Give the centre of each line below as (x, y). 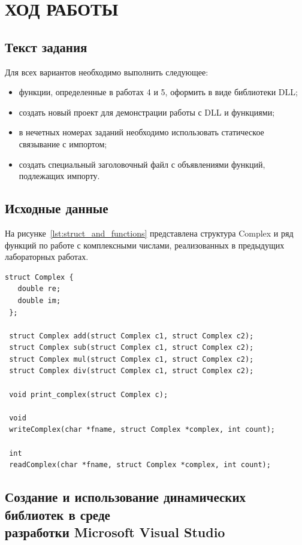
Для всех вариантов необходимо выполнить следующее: (107, 72)
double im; (39, 300)
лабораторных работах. (47, 257)
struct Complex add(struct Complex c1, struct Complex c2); (132, 336)
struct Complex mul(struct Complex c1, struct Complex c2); (132, 359)
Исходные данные (57, 208)
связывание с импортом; (63, 143)
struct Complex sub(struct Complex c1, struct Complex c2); (132, 348)
